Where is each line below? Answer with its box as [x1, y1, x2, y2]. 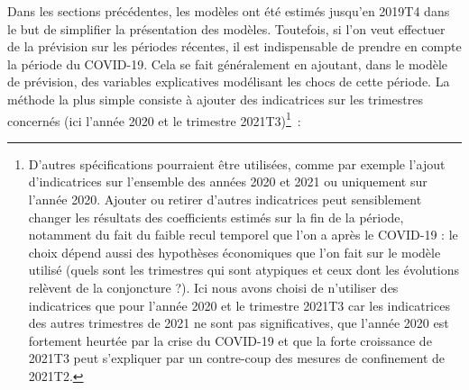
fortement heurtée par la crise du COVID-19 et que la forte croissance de [28, 331, 432, 349]
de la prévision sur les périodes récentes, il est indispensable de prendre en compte [7, 37, 462, 56]
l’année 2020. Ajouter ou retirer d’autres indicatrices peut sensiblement [28, 190, 422, 208]
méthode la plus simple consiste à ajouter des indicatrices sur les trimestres [7, 89, 423, 108]
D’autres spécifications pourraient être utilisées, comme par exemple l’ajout [28, 154, 446, 173]
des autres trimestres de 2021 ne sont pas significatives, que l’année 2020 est [28, 313, 449, 332]
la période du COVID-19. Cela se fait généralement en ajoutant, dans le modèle [7, 54, 448, 73]
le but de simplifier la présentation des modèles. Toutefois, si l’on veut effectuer [7, 19, 446, 38]
